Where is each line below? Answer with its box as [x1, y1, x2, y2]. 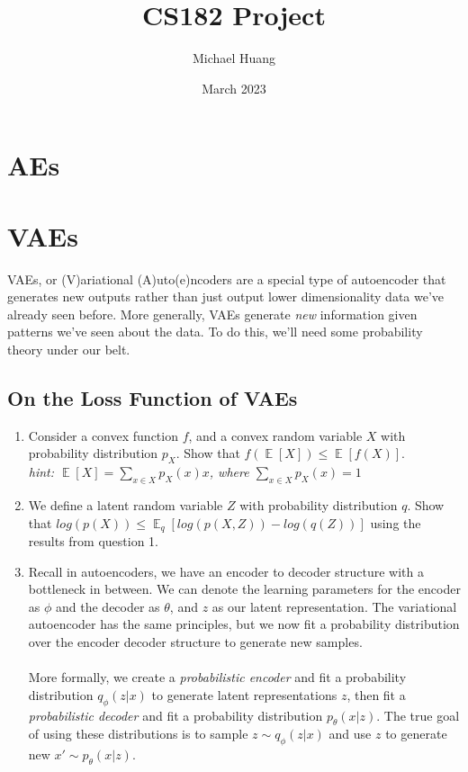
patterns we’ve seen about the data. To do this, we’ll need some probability [7, 322, 423, 341]
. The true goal [376, 705, 460, 724]
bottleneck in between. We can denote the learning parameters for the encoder [28, 579, 461, 598]
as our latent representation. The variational [211, 597, 457, 615]
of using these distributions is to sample [28, 724, 248, 743]
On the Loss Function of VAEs [7, 383, 298, 411]
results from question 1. [28, 532, 158, 551]
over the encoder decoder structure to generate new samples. [28, 633, 363, 651]
